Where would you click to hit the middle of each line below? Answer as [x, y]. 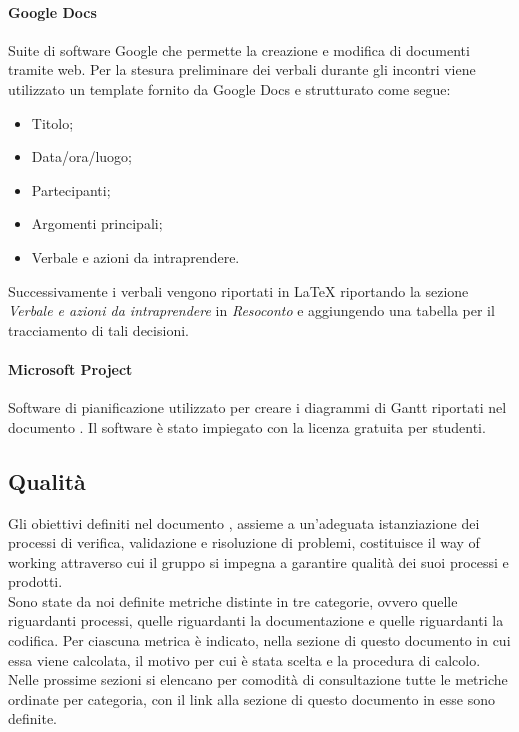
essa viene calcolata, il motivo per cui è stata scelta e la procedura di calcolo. [244, 659]
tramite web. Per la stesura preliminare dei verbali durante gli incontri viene [242, 69]
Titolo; [52, 122]
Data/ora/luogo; [81, 156]
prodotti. [35, 581]
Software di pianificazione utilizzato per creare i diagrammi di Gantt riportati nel [257, 407]
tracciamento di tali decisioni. [98, 329]
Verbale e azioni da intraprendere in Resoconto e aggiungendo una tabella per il [251, 310]
